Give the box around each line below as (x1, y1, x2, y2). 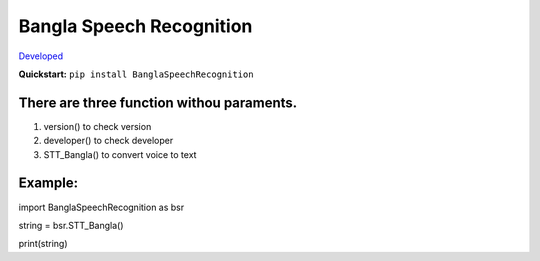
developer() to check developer (43, 135, 174, 147)
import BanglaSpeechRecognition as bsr (18, 201, 185, 213)
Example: (18, 175, 79, 192)
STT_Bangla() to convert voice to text (43, 148, 197, 160)
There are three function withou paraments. (18, 94, 298, 111)
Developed (18, 50, 64, 62)
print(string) (18, 238, 69, 250)
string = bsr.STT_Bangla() (18, 219, 124, 231)
